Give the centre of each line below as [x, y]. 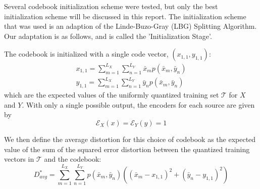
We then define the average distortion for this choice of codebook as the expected [130, 139]
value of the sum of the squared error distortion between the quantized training [127, 149]
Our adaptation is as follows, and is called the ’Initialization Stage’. [108, 36]
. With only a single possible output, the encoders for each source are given [138, 104]
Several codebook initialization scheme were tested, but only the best [111, 6]
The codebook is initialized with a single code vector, [86, 54]
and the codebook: [73, 159]
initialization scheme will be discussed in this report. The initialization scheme [125, 16]
